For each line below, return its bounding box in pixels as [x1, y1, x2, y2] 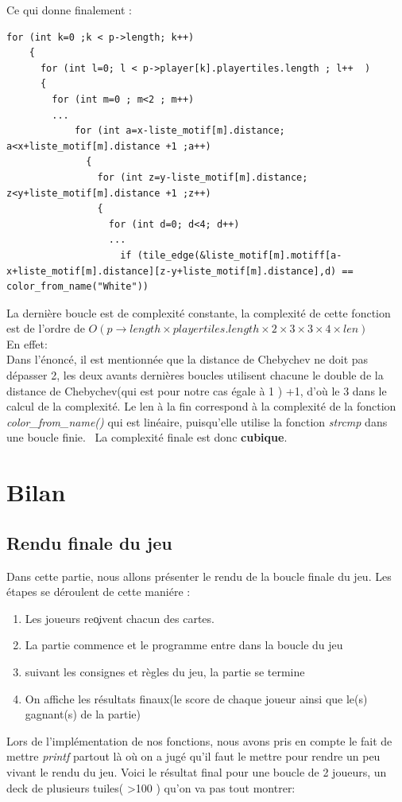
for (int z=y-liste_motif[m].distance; [97, 171, 308, 183]
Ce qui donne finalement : [6, 2, 132, 18]
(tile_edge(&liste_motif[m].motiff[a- [137, 249, 342, 261]
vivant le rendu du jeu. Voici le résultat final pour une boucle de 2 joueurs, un [6, 763, 387, 780]
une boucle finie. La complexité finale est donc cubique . [6, 429, 288, 446]
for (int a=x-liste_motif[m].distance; [74, 125, 285, 137]
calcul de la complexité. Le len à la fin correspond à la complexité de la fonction [6, 398, 396, 415]
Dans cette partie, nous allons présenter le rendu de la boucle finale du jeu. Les [6, 567, 392, 584]
